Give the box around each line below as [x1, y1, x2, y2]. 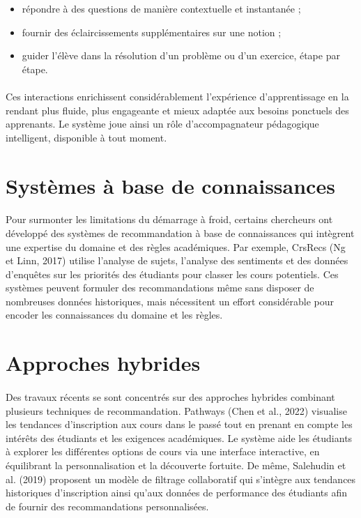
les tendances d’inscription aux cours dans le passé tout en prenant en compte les [6, 417, 353, 432]
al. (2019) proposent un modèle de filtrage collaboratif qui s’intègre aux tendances [6, 471, 356, 486]
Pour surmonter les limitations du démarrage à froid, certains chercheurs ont [6, 212, 333, 227]
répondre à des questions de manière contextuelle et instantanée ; [22, 1, 301, 15]
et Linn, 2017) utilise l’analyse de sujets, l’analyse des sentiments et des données [6, 253, 348, 268]
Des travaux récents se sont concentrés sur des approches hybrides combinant [6, 390, 335, 404]
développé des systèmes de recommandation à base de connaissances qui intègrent [6, 225, 355, 240]
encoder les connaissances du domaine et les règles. [6, 307, 223, 322]
